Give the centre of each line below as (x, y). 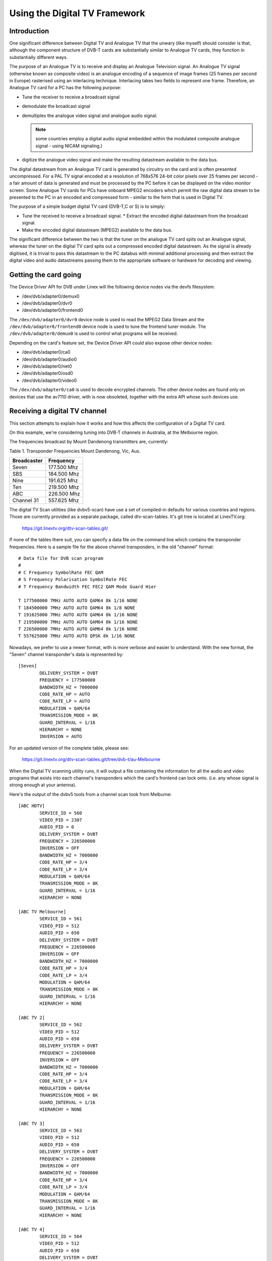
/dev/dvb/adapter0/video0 (49, 380)
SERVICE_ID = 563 (61, 1131)
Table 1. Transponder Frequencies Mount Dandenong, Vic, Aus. (75, 451)
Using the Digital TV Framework (77, 13)
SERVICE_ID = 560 (61, 813)
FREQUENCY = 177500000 (67, 680)
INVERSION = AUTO (61, 737)
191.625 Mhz (63, 481)
